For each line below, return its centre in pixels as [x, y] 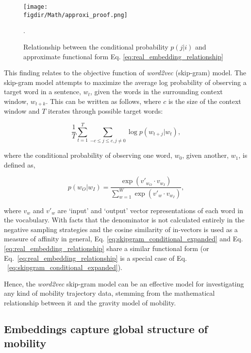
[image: [36, 7]
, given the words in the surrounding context [156, 92]
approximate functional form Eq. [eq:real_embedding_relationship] [123, 56]
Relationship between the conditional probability [96, 46]
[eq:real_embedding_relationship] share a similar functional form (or [107, 248]
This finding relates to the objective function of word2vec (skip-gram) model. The [125, 73]
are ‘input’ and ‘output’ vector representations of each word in [150, 210]
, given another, [205, 155]
